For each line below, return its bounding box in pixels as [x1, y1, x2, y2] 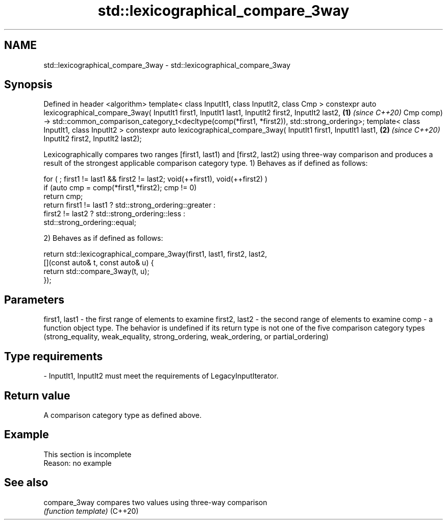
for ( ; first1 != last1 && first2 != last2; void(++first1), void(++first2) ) [43, 174, 268, 184]
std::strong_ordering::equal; [43, 218, 136, 227]
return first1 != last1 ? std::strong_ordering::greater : [43, 201, 216, 210]
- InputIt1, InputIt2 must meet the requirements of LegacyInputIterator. [43, 371, 279, 381]
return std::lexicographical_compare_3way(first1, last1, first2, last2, [43, 249, 267, 259]
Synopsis [4, 78, 53, 91]
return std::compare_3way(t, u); [43, 267, 150, 276]
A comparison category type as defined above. [43, 410, 202, 419]
